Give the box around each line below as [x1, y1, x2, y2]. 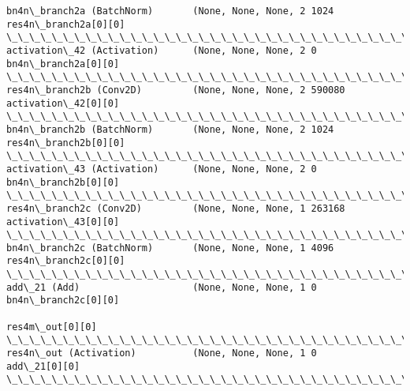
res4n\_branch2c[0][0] [6, 255, 125, 267]
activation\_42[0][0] [6, 97, 120, 109]
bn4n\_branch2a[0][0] [6, 58, 120, 70]
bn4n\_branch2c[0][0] [6, 295, 120, 306]
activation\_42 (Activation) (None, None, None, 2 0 [6, 44, 317, 56]
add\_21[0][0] [6, 360, 80, 372]
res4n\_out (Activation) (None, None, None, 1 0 [6, 348, 317, 359]
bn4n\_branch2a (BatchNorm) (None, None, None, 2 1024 [6, 6, 334, 17]
